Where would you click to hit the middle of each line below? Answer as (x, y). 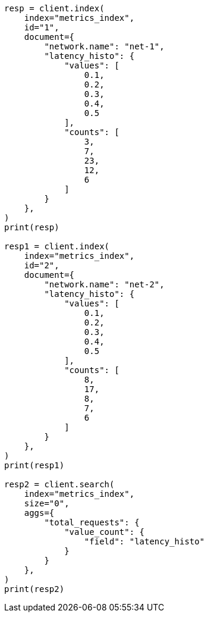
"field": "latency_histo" (144, 541)
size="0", (47, 503)
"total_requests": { (92, 522)
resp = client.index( (54, 8)
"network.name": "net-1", (104, 46)
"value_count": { (105, 532)
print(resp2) (34, 589)
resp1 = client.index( (57, 246)
